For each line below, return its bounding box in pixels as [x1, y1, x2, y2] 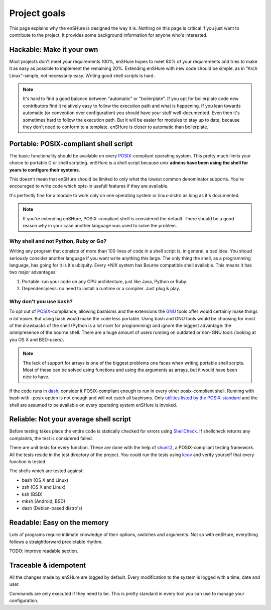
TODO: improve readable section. [9, 548, 79, 554]
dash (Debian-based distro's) [22, 505, 83, 511]
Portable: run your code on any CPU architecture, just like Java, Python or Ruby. [22, 278, 188, 284]
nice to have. [23, 374, 50, 380]
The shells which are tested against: [9, 468, 84, 474]
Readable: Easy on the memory [9, 518, 109, 527]
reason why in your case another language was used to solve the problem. [23, 223, 177, 228]
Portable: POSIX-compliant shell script [9, 139, 133, 148]
